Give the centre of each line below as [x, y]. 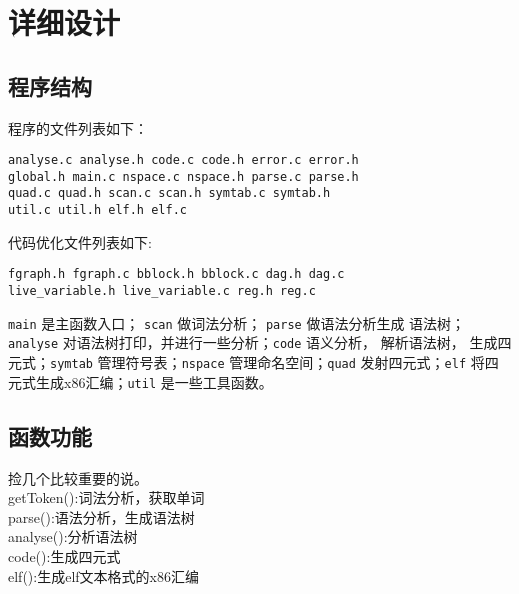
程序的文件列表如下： [78, 127]
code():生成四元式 [64, 555]
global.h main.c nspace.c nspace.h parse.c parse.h [183, 176]
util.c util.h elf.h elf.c [97, 210]
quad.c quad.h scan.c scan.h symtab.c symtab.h [169, 193]
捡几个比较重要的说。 [78, 477]
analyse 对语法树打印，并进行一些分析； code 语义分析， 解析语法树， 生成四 [260, 342]
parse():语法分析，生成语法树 [101, 516]
